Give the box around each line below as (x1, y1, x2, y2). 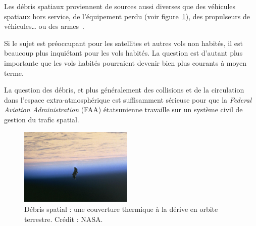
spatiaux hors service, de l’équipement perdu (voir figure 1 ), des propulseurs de (4, 11, 250, 21)
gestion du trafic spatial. (4, 114, 79, 124)
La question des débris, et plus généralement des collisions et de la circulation (4, 84, 244, 95)
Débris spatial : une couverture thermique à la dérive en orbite (24, 204, 218, 214)
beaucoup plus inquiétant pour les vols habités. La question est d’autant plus (4, 48, 243, 58)
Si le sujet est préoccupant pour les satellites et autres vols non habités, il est (4, 37, 243, 48)
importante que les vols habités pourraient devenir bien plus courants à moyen (4, 57, 247, 68)
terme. (4, 67, 24, 78)
